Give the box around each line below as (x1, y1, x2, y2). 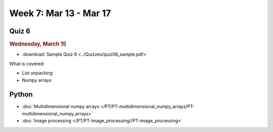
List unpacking (22, 70, 53, 76)
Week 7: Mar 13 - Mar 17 (9, 8, 111, 19)
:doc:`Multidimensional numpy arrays (22, 104, 100, 110)
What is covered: (9, 61, 45, 67)
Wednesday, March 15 (9, 40, 67, 48)
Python (9, 90, 33, 99)
